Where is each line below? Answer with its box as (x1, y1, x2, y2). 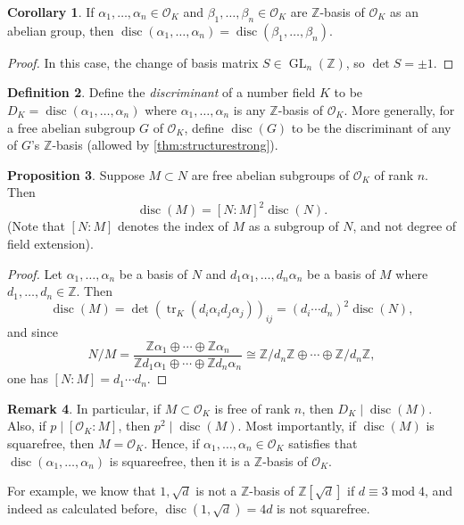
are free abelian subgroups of (191, 165, 350, 184)
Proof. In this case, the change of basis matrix (7, 53, 259, 71)
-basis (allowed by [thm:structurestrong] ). (52, 135, 278, 154)
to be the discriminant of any (291, 118, 452, 136)
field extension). (7, 234, 94, 253)
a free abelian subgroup (7, 118, 136, 136)
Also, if (7, 416, 46, 435)
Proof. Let (7, 264, 62, 283)
